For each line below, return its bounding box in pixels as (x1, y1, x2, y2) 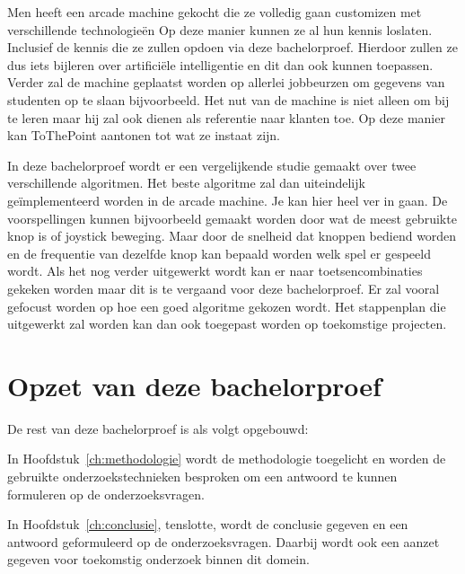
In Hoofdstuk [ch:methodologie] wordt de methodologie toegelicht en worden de (7, 449, 446, 468)
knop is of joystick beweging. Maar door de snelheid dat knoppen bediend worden (7, 226, 457, 245)
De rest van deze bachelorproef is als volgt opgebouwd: (7, 419, 309, 437)
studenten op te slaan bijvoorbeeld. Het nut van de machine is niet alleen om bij (7, 90, 450, 109)
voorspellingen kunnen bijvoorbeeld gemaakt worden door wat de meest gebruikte (7, 208, 457, 227)
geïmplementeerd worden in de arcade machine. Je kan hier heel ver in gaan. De (7, 190, 448, 209)
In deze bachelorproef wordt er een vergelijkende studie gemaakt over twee (7, 155, 417, 174)
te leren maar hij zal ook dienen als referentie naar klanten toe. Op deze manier (7, 108, 445, 127)
